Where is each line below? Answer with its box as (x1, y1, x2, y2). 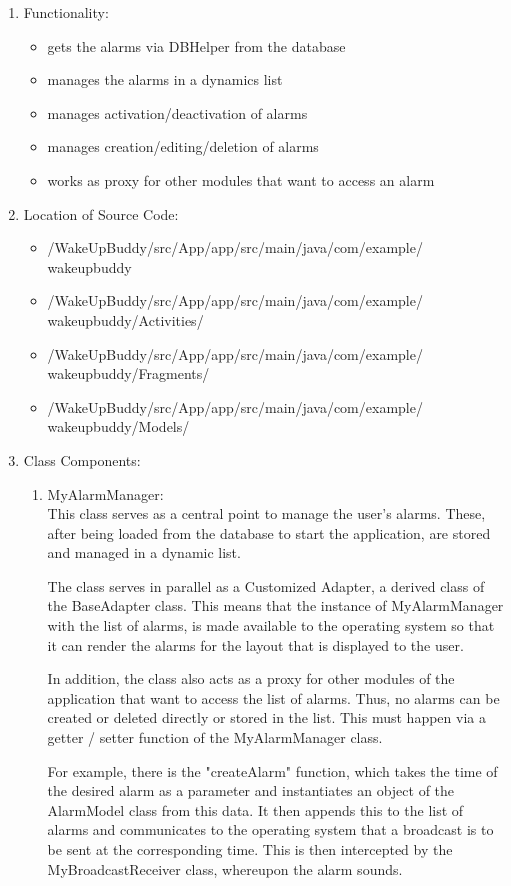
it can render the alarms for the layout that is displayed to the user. (47, 634, 464, 655)
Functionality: (23, 2, 109, 22)
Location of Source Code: (23, 203, 179, 224)
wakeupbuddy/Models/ (47, 416, 190, 437)
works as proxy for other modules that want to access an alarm (47, 169, 435, 190)
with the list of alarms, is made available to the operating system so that (47, 615, 495, 636)
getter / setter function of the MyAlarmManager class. (47, 727, 383, 748)
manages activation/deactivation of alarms (47, 102, 308, 123)
